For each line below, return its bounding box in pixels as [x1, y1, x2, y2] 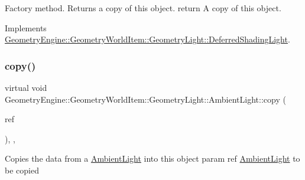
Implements [5, 21, 47, 34]
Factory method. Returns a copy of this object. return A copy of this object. [5, 2, 281, 14]
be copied [5, 163, 39, 176]
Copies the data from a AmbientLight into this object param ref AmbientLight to [5, 152, 300, 165]
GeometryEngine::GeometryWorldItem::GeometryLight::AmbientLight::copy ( [5, 93, 286, 105]
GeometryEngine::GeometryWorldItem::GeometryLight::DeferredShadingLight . [5, 33, 290, 45]
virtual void [5, 81, 47, 93]
